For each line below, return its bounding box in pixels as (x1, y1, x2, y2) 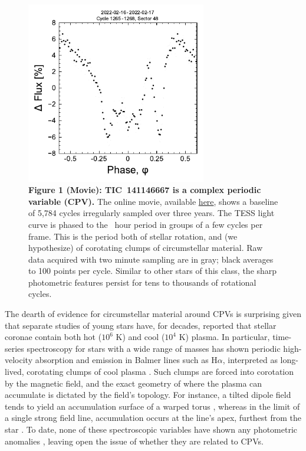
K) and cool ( (116, 331, 165, 343)
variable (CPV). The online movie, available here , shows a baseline (28, 195, 278, 207)
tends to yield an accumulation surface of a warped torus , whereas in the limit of (5, 400, 300, 412)
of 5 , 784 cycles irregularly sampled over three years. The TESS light (28, 207, 275, 219)
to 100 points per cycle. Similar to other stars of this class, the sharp (28, 264, 277, 277)
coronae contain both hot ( (5, 331, 102, 343)
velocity (5, 354, 33, 366)
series (5, 342, 24, 354)
